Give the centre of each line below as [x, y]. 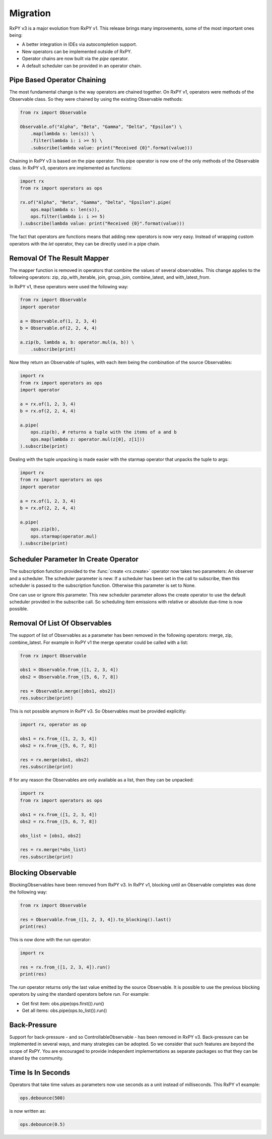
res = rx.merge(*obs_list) [53, 850]
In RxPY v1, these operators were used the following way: [69, 286]
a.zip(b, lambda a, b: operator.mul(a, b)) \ [77, 342]
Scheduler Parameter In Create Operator [74, 559]
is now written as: [28, 1111]
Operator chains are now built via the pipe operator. [76, 58]
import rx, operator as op [53, 725]
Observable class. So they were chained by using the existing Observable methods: [96, 99]
